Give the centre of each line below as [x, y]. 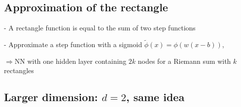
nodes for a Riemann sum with [184, 61]
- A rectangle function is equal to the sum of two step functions [100, 28]
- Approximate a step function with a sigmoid [73, 44]
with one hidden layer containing [77, 61]
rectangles [19, 70]
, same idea [155, 97]
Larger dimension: [51, 97]
